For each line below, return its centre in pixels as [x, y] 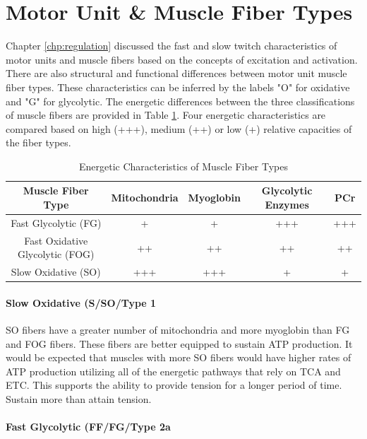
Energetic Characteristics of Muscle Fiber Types [183, 166]
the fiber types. [38, 142]
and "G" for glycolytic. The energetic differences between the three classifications [180, 101]
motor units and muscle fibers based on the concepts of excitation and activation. [182, 59]
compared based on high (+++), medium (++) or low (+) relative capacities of [179, 128]
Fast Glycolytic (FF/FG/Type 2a [88, 427]
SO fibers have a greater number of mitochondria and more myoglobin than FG [178, 330]
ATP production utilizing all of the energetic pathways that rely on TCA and [173, 371]
